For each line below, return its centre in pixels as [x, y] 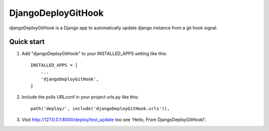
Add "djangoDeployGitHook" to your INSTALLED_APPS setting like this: [94, 54]
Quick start [27, 42]
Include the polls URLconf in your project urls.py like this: [80, 97]
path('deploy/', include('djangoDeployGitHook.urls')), [100, 108]
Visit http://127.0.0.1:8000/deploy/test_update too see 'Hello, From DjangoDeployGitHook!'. [114, 120]
